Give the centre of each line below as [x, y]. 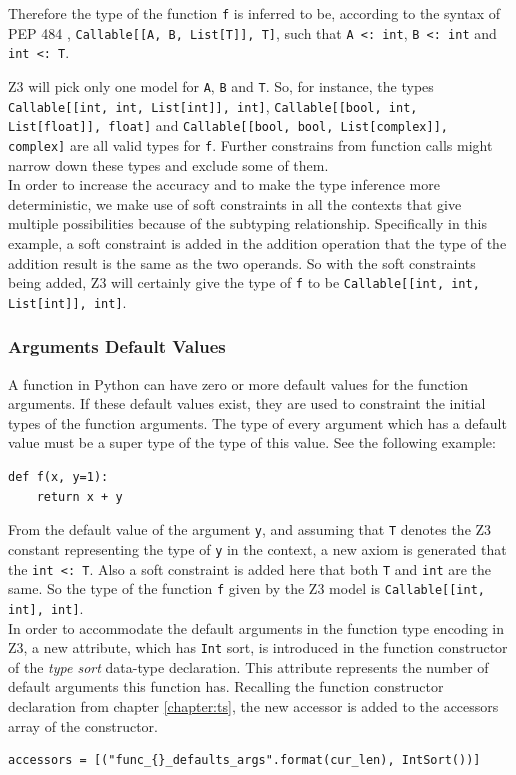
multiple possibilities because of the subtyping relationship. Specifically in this [247, 223]
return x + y [79, 496]
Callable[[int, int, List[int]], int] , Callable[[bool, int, [213, 105]
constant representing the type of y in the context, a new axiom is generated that [257, 548]
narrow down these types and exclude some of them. [168, 164]
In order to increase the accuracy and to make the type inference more [224, 184]
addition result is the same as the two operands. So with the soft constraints [242, 262]
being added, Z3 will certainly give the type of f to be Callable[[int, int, [244, 282]
